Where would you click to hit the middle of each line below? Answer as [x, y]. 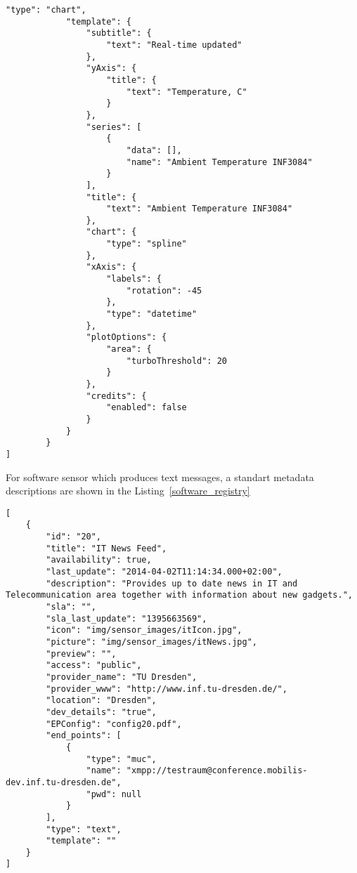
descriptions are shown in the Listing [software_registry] [128, 491]
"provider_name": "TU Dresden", [122, 677]
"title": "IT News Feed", [106, 548]
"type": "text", [84, 829]
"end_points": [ [84, 736]
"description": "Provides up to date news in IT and [172, 583]
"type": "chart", [46, 10]
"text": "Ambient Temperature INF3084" [200, 209]
